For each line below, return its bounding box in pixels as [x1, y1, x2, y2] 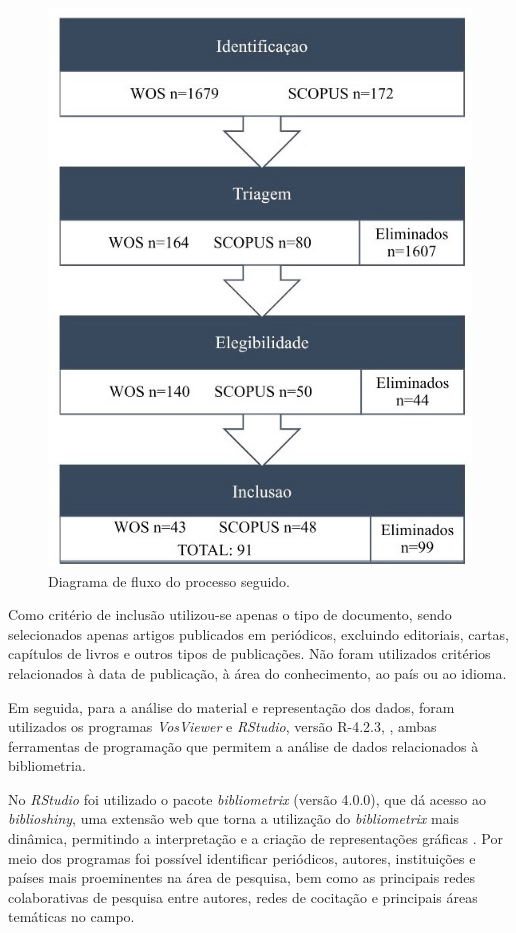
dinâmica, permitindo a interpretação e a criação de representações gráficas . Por [8, 828, 503, 849]
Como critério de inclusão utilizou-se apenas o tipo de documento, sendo [8, 604, 452, 625]
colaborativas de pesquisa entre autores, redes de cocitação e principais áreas [8, 886, 478, 907]
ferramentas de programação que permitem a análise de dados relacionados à [8, 735, 479, 756]
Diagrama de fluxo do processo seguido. [48, 570, 291, 591]
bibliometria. [8, 755, 86, 776]
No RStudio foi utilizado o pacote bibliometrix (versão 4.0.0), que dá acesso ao [8, 788, 486, 809]
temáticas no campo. [8, 906, 135, 927]
